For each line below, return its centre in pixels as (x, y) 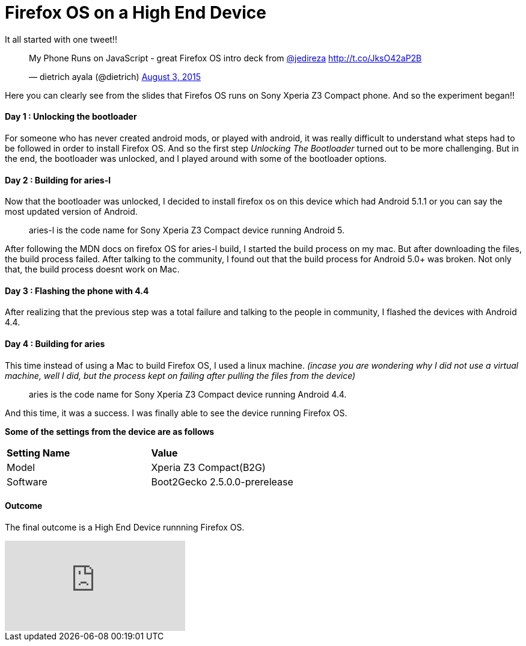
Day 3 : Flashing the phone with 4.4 (77, 291)
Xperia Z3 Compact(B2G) (208, 467)
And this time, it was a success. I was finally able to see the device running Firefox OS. (176, 413)
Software (27, 481)
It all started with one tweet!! (61, 39)
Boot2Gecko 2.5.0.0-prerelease (222, 481)
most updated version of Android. (71, 212)
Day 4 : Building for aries (55, 344)
